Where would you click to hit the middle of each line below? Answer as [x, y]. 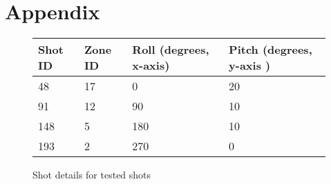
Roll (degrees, [171, 50]
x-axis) [151, 65]
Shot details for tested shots [92, 175]
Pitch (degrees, [271, 50]
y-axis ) [250, 65]
